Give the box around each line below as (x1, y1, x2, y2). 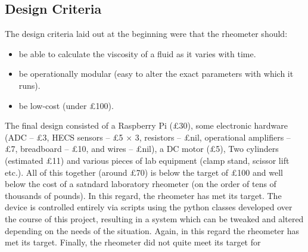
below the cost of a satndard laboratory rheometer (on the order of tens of (5, 178, 276, 190)
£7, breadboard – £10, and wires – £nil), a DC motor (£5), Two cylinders (5, 142, 279, 155)
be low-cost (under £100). (18, 99, 114, 111)
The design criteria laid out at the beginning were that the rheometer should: (5, 27, 288, 40)
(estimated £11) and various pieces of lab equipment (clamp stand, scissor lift (5, 154, 290, 166)
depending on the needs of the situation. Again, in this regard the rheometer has (5, 224, 299, 237)
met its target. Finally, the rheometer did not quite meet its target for (5, 236, 261, 248)
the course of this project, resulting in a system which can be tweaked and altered (5, 212, 304, 225)
